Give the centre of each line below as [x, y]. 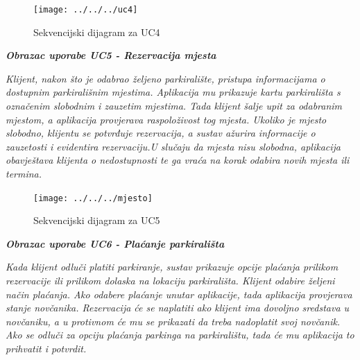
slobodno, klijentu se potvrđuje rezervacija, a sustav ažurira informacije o [161, 133]
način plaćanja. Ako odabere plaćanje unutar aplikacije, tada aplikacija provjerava [179, 294]
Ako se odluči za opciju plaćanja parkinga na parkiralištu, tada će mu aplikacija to [180, 335]
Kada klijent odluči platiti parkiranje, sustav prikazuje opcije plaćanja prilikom [172, 267]
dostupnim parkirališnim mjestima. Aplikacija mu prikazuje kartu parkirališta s [173, 92]
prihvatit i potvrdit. [46, 348]
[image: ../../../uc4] [86, 10]
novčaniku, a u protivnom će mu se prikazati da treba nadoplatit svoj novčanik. [173, 321]
